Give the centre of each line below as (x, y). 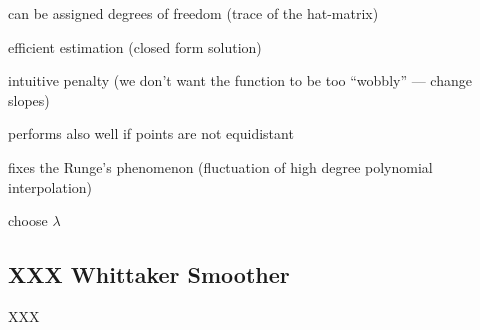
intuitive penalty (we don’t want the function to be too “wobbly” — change (240, 80)
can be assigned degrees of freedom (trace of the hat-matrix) (193, 13)
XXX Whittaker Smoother (149, 274)
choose (28, 220)
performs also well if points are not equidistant (151, 133)
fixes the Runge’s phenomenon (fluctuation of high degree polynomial (220, 166)
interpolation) (50, 186)
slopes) (29, 99)
